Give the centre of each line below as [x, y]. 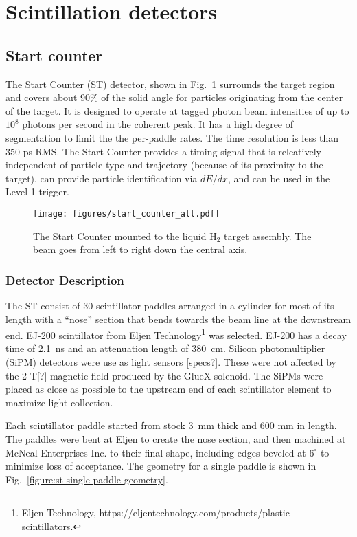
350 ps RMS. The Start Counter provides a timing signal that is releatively [163, 151]
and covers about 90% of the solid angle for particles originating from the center [174, 97]
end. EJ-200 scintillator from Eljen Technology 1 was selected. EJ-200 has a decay [176, 334]
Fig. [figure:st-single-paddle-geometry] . [87, 479]
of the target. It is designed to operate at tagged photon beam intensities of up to [177, 110]
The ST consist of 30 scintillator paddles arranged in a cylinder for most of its [170, 305]
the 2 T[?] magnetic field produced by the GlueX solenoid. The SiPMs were [164, 375]
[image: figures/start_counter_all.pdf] [127, 213]
